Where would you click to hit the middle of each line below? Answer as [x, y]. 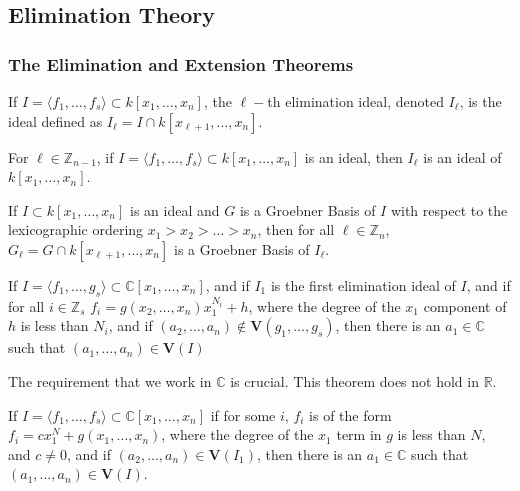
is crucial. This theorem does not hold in [354, 380]
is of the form [350, 414]
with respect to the [449, 209]
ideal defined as [55, 120]
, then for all [296, 229]
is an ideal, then [353, 156]
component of [465, 305]
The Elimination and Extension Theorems [181, 63]
